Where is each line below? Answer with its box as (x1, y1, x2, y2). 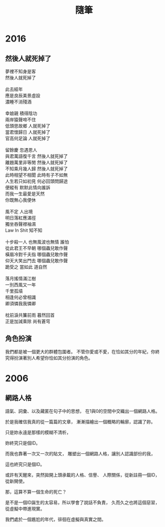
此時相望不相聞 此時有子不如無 (5, 172, 68, 178)
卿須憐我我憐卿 (5, 301, 36, 306)
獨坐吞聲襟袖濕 (5, 221, 36, 227)
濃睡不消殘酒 (5, 99, 31, 105)
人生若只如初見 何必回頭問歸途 (5, 178, 68, 184)
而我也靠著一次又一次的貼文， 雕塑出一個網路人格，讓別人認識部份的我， (5, 450, 155, 456)
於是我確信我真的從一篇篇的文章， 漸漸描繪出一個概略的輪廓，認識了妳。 (5, 418, 155, 424)
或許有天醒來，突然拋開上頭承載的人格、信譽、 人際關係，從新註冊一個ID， (5, 471, 160, 478)
